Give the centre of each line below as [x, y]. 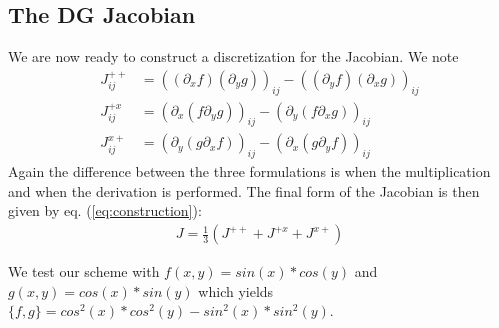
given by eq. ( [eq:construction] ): [105, 210]
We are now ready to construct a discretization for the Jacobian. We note [233, 56]
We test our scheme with [84, 271]
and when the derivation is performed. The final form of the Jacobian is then [244, 190]
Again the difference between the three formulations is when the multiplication [249, 171]
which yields [236, 290]
